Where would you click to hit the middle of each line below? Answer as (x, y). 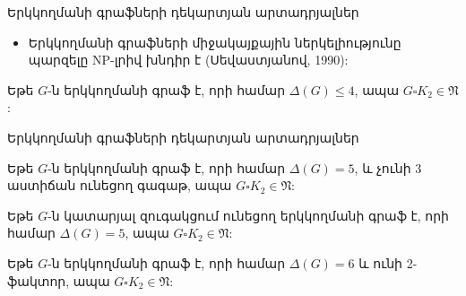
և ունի (380, 262)
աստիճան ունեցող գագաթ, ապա (120, 185)
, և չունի (383, 167)
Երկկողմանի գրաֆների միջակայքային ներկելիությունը (215, 42)
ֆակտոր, (39, 280)
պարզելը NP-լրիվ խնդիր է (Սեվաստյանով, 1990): (188, 60)
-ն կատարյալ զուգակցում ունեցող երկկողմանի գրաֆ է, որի (248, 215)
